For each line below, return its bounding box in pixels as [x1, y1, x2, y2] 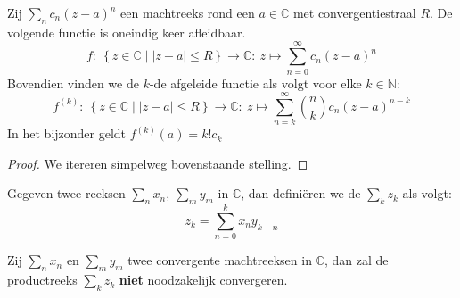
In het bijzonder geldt [7, 124, 127, 143]
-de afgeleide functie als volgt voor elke [149, 73, 362, 92]
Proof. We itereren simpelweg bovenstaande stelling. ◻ [7, 153, 308, 172]
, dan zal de [324, 251, 389, 269]
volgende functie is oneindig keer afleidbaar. [7, 22, 246, 41]
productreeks [7, 270, 78, 289]
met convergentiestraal [292, 4, 416, 21]
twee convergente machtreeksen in [127, 251, 312, 269]
